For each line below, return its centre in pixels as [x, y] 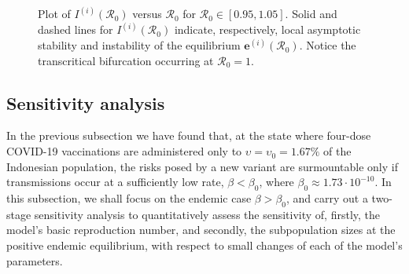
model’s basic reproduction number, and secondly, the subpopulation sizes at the [201, 230]
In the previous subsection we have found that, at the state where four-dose [189, 135]
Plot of [54, 14]
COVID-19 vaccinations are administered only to [124, 151]
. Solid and [311, 14]
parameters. [35, 260]
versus [147, 14]
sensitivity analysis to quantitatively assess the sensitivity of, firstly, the [207, 214]
